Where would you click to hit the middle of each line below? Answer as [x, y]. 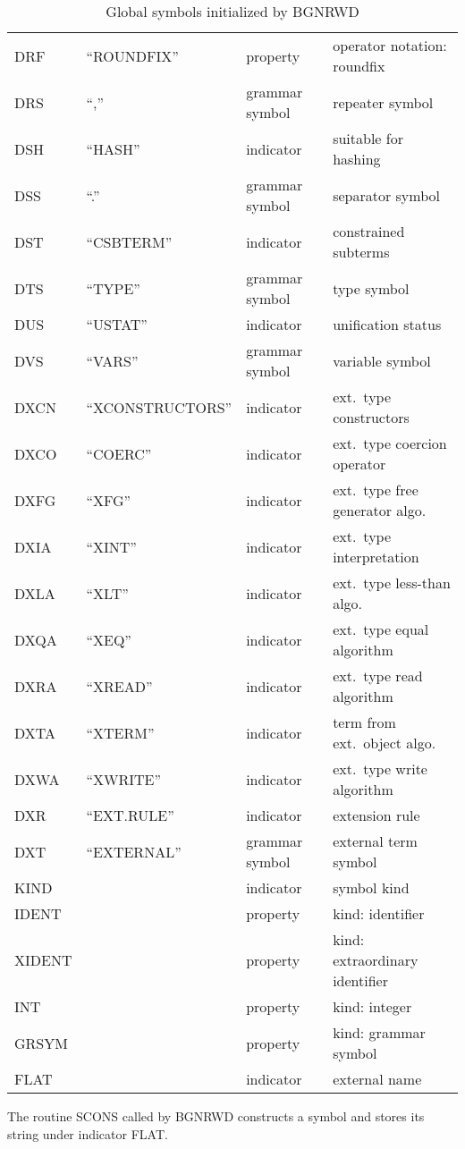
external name [377, 1079]
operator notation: [390, 45]
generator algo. [380, 510]
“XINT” [111, 546]
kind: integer [372, 1006]
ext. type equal [381, 629]
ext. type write [380, 769]
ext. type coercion [390, 443]
